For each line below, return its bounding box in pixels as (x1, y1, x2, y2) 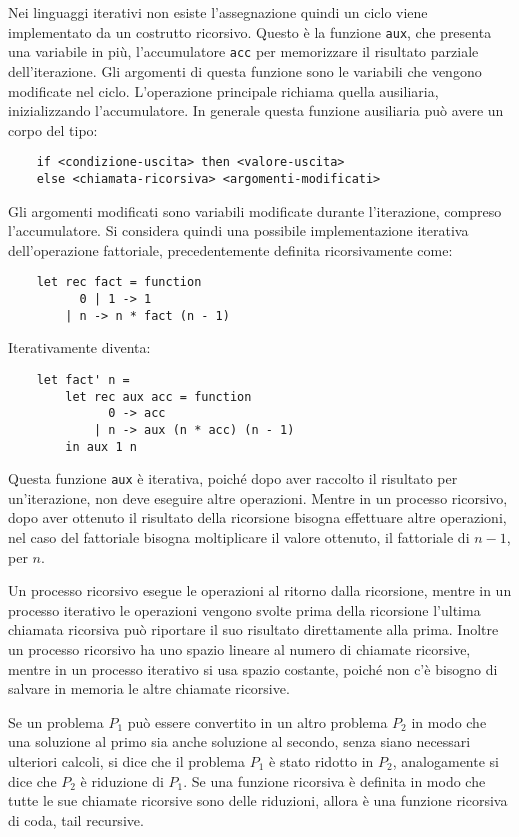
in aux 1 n (65, 439, 137, 454)
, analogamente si (392, 751, 499, 771)
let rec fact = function (36, 275, 202, 290)
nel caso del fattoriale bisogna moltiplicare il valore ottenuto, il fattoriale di (8, 527, 470, 548)
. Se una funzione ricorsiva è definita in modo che (183, 770, 486, 791)
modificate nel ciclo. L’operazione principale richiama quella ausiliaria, (8, 80, 439, 101)
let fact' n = (36, 372, 130, 387)
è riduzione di (80, 770, 164, 791)
